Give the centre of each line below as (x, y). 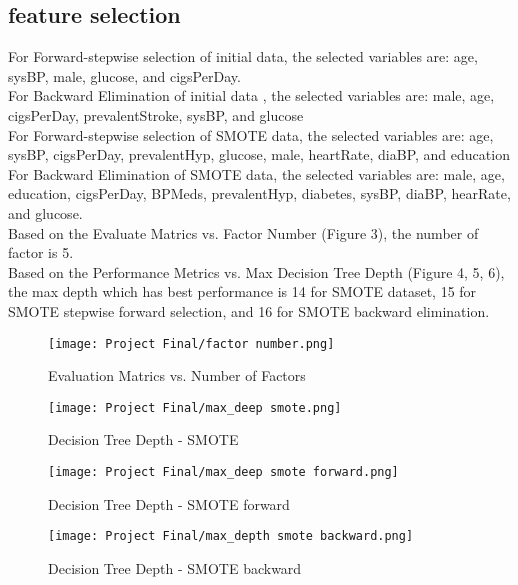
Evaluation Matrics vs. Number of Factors (177, 375)
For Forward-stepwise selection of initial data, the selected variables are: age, (243, 56)
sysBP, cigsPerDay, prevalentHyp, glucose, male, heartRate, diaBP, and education (259, 154)
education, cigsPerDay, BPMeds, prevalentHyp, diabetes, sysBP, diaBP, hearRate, (259, 193)
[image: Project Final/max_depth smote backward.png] (231, 536)
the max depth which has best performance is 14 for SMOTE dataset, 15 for (242, 291)
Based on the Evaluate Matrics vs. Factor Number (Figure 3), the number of (243, 232)
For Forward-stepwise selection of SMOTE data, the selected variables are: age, (251, 134)
